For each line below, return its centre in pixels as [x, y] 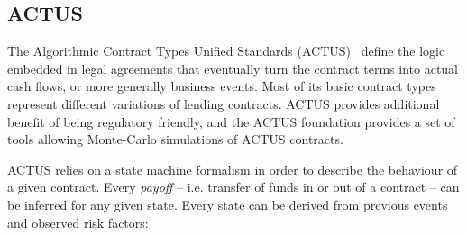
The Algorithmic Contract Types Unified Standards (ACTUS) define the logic [226, 51]
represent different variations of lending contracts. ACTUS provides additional [224, 103]
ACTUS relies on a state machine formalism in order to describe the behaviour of [233, 169]
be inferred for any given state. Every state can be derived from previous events [228, 204]
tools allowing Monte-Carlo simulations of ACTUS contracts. [175, 139]
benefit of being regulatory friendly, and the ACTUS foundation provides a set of [231, 121]
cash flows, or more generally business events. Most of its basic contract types [222, 86]
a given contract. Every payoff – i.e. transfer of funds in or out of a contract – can [233, 187]
